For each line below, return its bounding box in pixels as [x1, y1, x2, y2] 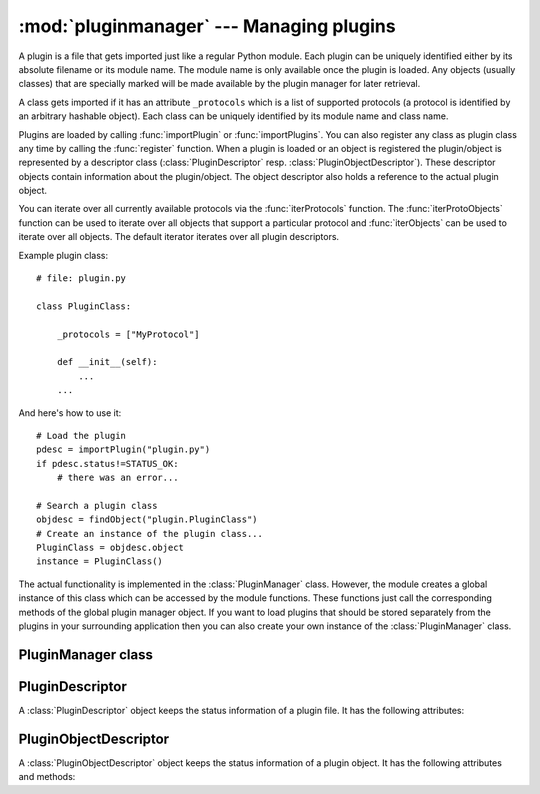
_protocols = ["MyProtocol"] [56, 328, 200, 340]
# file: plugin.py [36, 273, 127, 284]
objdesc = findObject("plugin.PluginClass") [36, 514, 259, 525]
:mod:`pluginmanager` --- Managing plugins [18, 15, 396, 37]
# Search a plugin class [36, 500, 158, 511]
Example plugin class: [18, 249, 109, 261]
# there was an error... [56, 472, 179, 484]
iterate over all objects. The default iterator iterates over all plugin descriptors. [18, 231, 340, 243]
